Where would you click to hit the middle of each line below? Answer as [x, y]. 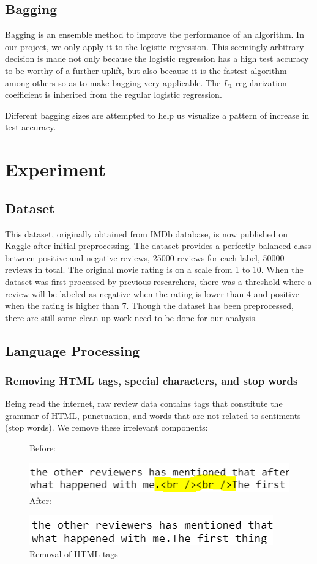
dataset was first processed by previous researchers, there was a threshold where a [158, 281]
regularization [261, 82]
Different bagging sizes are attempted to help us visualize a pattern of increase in [157, 115]
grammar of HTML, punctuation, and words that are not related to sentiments [153, 415]
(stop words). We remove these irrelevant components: [106, 427]
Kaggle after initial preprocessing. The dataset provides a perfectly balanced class [158, 246]
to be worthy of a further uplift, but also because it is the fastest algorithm [146, 70]
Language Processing [73, 350]
